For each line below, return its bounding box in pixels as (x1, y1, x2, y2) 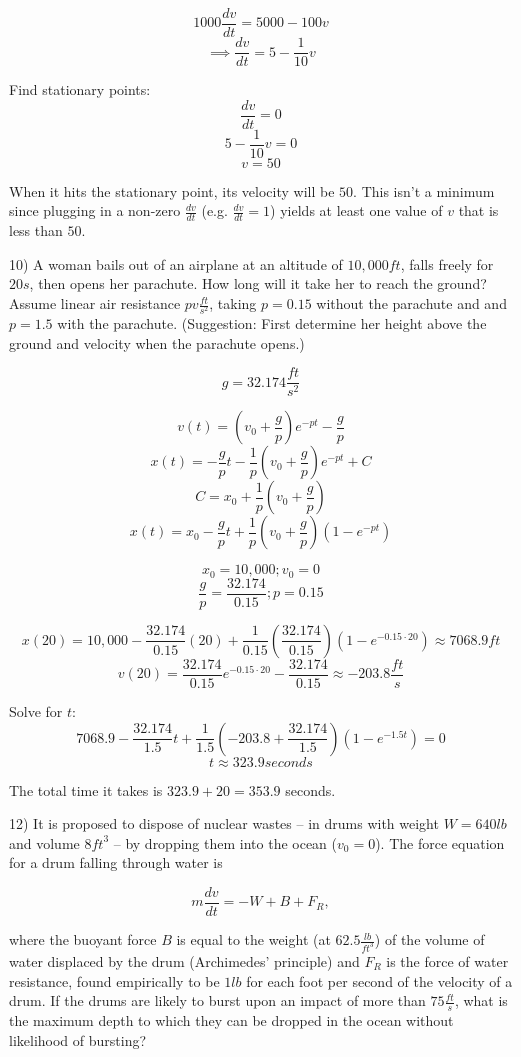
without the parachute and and (316, 293, 507, 314)
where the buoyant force (9, 929, 157, 950)
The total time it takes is (9, 779, 163, 800)
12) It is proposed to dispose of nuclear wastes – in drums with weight (9, 813, 439, 834)
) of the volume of (374, 929, 485, 950)
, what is (454, 990, 508, 1011)
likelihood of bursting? (9, 1029, 147, 1050)
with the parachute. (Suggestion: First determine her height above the (57, 313, 487, 334)
